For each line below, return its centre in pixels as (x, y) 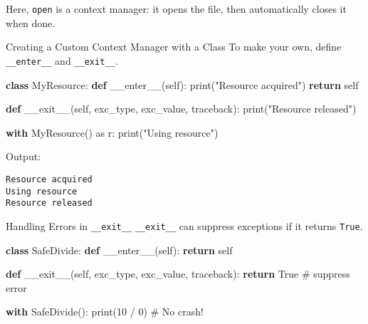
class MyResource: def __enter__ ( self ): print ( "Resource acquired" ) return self (182, 84)
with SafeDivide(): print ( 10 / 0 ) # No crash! (105, 312)
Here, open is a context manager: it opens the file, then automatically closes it (176, 9)
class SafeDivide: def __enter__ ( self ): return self (119, 250)
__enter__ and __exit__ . (62, 60)
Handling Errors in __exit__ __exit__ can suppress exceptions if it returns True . (184, 225)
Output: (23, 156)
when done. (31, 22)
